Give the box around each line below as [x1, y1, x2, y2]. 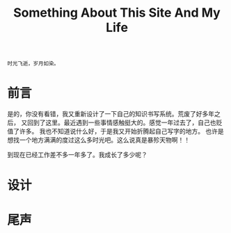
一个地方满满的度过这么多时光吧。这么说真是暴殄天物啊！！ [19, 136, 190, 144]
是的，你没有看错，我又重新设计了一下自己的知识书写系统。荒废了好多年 [7, 110, 214, 118]
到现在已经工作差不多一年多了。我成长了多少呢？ [7, 151, 148, 159]
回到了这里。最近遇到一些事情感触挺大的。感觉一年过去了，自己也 [26, 118, 216, 127]
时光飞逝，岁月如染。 [7, 61, 59, 67]
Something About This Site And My [13, 5, 221, 21]
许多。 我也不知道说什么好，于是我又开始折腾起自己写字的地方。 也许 [19, 127, 218, 136]
